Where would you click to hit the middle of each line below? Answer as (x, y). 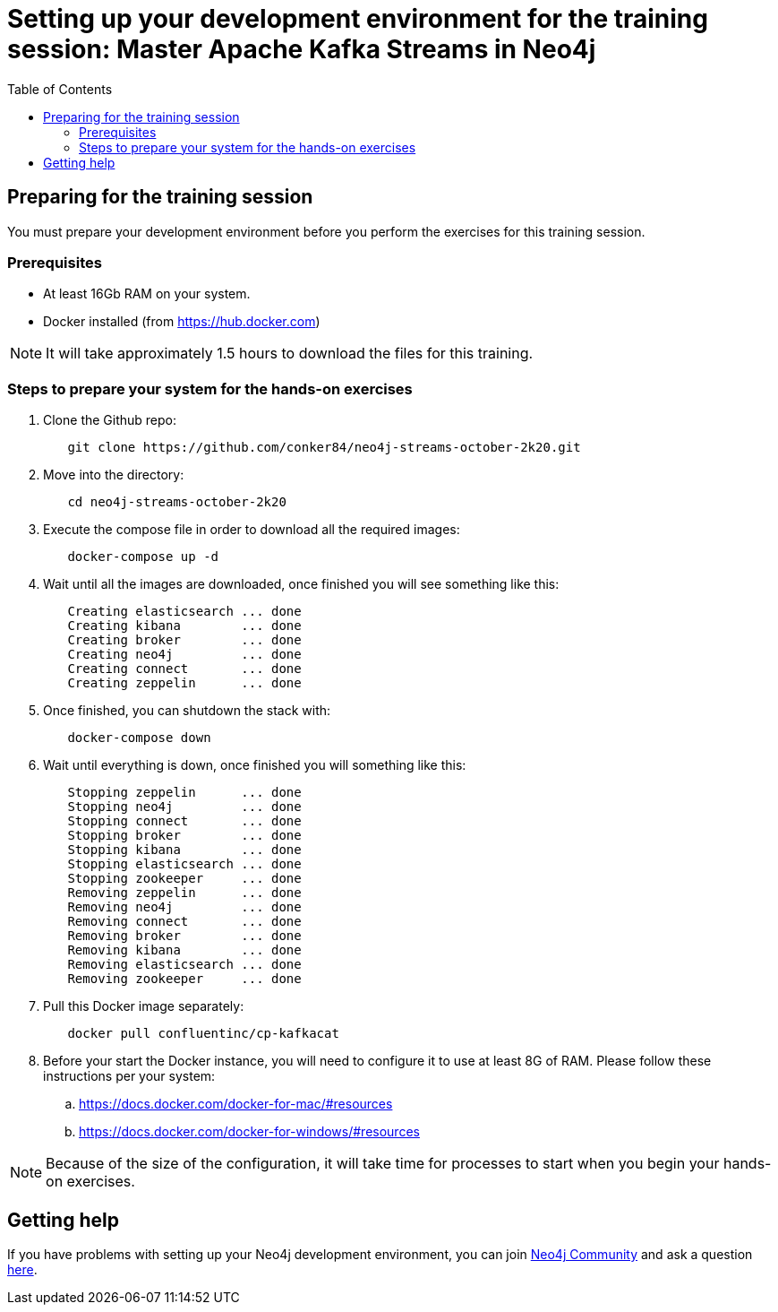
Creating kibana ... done (184, 626)
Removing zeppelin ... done (184, 893)
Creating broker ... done (184, 640)
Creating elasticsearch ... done (184, 612)
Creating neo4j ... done (184, 655)
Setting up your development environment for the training (358, 19)
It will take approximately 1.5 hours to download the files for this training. (290, 354)
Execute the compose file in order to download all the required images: (252, 530)
